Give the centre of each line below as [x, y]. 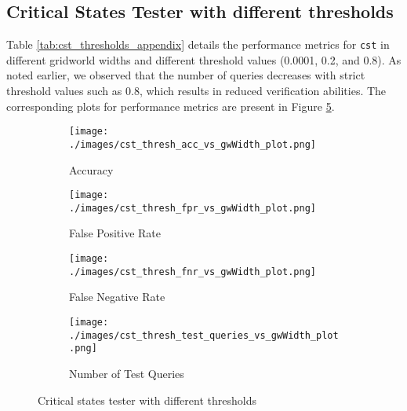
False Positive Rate [115, 233]
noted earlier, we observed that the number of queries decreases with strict [186, 75]
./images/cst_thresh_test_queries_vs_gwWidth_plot [204, 335]
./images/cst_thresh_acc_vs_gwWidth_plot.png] [193, 144]
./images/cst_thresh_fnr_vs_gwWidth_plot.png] [193, 272]
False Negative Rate [117, 297]
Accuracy [91, 169]
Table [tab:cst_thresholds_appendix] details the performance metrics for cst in [198, 44]
